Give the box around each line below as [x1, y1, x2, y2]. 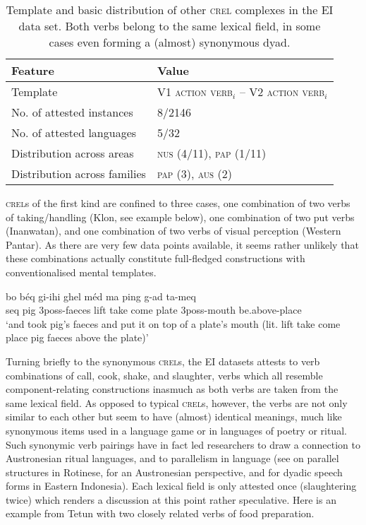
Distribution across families [11, 165, 146, 182]
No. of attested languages [11, 124, 137, 141]
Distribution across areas [11, 145, 134, 161]
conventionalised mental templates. [6, 264, 157, 279]
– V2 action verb [239, 83, 325, 100]
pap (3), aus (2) [157, 165, 232, 182]
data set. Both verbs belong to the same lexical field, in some [18, 18, 321, 34]
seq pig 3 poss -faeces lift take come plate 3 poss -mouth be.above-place [6, 302, 302, 317]
